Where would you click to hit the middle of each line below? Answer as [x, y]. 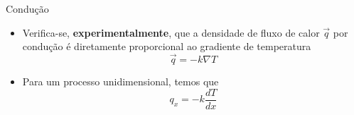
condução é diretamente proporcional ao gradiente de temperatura [167, 46]
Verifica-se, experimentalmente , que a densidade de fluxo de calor [171, 32]
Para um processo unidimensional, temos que [120, 81]
